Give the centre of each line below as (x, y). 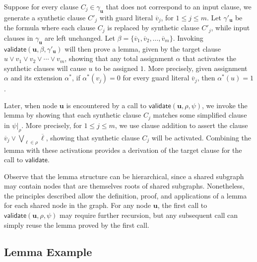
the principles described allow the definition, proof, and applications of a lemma (126, 195)
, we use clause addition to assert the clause (181, 125)
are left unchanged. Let (80, 37)
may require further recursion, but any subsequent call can (149, 215)
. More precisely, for (52, 125)
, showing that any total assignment (119, 58)
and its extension (36, 78)
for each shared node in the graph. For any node (78, 205)
